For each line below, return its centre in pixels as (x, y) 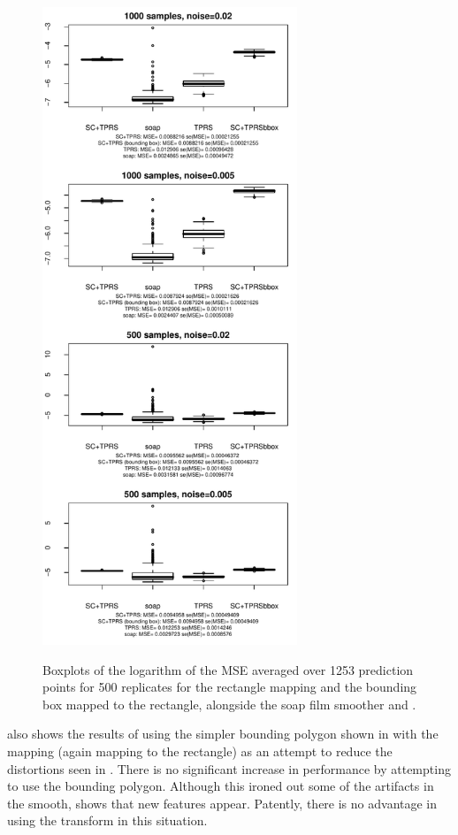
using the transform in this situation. (107, 820)
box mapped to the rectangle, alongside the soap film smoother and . (229, 704)
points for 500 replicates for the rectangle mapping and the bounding (230, 687)
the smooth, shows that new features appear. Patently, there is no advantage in (222, 803)
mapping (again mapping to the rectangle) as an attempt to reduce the (200, 751)
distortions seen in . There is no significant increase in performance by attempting (229, 768)
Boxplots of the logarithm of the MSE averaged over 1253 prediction (228, 669)
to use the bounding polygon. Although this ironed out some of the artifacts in (221, 786)
